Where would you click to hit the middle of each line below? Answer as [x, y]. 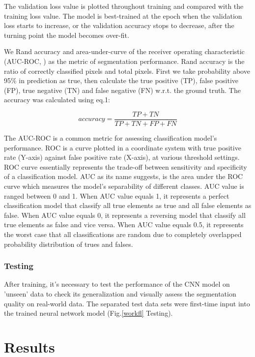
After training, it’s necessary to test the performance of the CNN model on [117, 284]
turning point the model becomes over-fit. [67, 35]
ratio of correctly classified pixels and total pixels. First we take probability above [127, 71]
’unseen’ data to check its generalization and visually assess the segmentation [120, 293]
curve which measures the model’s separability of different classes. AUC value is [124, 186]
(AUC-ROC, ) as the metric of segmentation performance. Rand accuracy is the [124, 61]
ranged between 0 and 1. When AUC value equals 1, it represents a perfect [117, 195]
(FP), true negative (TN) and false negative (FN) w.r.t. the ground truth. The [122, 90]
